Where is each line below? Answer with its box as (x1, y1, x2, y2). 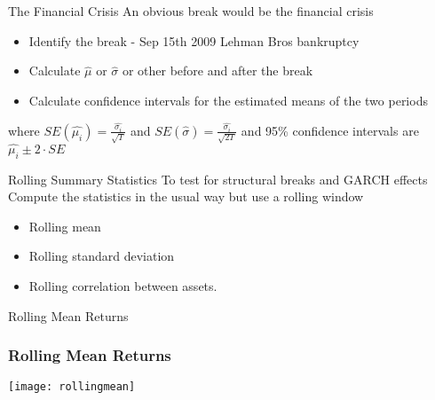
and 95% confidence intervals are (241, 121, 419, 139)
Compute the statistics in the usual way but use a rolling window (8, 187, 364, 206)
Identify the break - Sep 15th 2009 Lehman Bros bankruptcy (28, 31, 360, 50)
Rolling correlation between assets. (28, 276, 217, 294)
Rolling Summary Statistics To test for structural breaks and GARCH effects (8, 169, 428, 188)
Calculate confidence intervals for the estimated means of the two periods (28, 90, 428, 109)
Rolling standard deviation (28, 247, 175, 265)
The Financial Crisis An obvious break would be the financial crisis (8, 2, 374, 20)
